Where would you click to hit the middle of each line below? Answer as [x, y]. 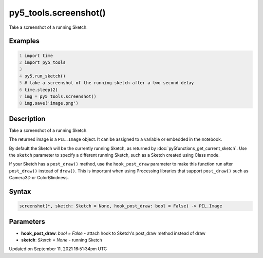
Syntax [20, 192]
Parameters [27, 221]
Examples [24, 41]
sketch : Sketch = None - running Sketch [62, 240]
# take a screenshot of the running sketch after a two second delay [109, 83]
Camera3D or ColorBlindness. [39, 178]
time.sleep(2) [41, 90]
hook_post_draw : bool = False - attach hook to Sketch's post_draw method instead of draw [113, 233]
